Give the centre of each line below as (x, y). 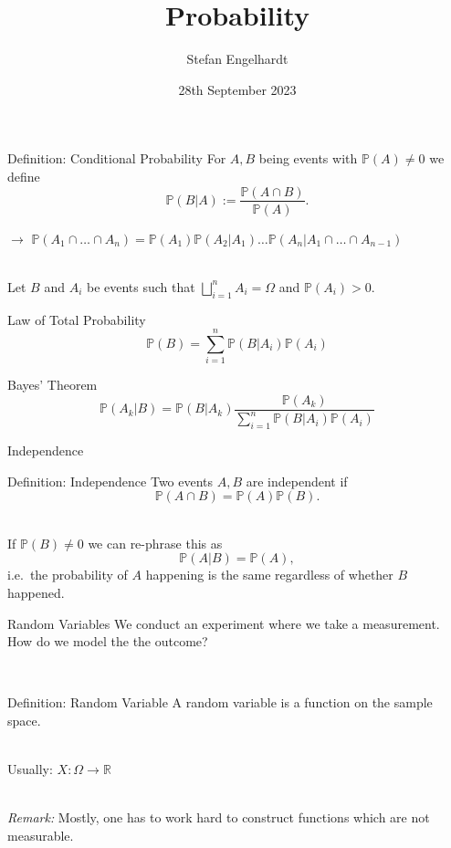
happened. (36, 593)
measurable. (41, 835)
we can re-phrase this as (155, 543)
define (24, 176)
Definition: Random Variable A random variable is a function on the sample (220, 702)
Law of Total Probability (77, 319)
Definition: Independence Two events (110, 481)
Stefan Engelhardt (237, 59)
